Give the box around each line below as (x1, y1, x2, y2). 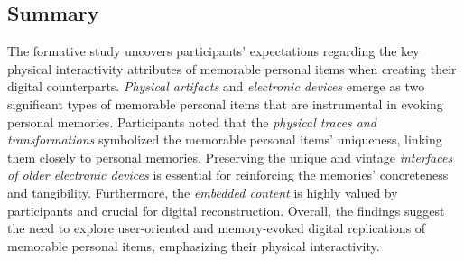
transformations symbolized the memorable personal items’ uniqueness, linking (7, 130, 442, 149)
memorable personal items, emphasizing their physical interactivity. (7, 236, 380, 255)
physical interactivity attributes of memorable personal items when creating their (7, 59, 457, 78)
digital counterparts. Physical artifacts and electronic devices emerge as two (7, 77, 425, 96)
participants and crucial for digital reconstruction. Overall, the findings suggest (7, 200, 445, 219)
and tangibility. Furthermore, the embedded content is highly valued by (7, 182, 398, 201)
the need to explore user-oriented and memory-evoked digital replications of (7, 219, 426, 238)
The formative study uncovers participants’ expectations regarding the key (7, 42, 420, 61)
